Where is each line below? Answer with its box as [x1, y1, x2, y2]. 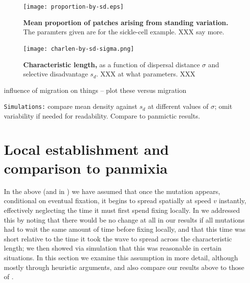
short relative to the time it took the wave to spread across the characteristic [4, 233, 232, 243]
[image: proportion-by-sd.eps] [23, 3, 124, 10]
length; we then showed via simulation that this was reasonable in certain [4, 243, 222, 253]
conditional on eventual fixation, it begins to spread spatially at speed [4, 195, 211, 206]
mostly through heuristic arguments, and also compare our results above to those [4, 262, 244, 272]
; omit [214, 101, 233, 111]
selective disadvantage [23, 69, 88, 79]
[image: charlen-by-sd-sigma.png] [23, 45, 134, 52]
